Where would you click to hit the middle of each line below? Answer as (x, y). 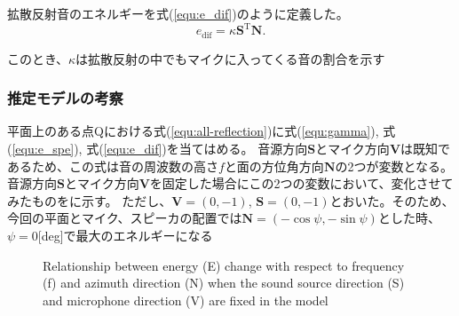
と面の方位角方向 (274, 166)
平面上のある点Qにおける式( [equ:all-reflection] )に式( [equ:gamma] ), (193, 131)
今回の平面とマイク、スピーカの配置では (125, 218)
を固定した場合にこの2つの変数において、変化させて (301, 183)
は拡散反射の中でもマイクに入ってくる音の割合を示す (230, 58)
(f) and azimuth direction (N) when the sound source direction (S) (224, 283)
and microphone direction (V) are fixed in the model (186, 300)
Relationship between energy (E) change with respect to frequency (224, 265)
